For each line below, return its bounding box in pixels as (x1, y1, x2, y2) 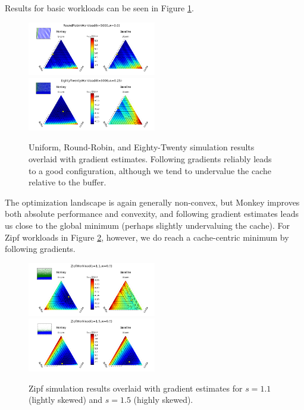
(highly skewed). (133, 393, 193, 406)
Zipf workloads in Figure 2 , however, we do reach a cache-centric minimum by (5, 231, 289, 243)
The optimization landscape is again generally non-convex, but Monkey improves (5, 195, 300, 208)
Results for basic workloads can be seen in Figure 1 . (5, 2, 194, 14)
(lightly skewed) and (29, 393, 103, 406)
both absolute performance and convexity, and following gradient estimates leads (5, 207, 299, 220)
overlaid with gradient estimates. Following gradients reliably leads (29, 153, 272, 165)
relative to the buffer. (29, 176, 106, 188)
